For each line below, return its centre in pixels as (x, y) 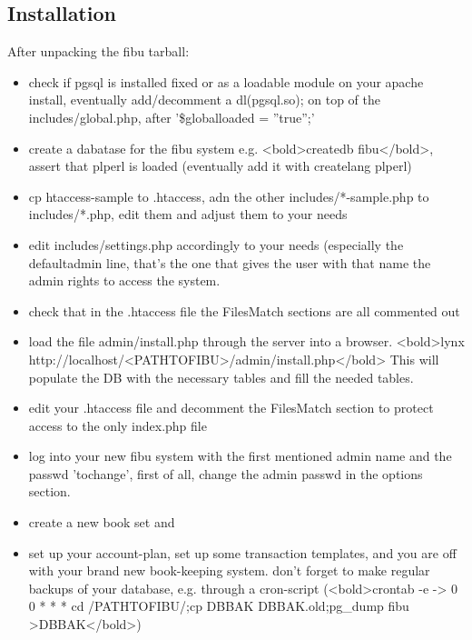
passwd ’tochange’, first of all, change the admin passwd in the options (226, 473)
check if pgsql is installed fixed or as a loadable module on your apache (226, 81)
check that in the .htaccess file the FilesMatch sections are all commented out (244, 310)
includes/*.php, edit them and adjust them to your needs (188, 214)
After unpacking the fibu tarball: (98, 51)
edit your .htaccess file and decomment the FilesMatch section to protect (231, 408)
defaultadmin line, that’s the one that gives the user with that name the (230, 262)
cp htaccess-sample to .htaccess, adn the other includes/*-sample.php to (229, 196)
